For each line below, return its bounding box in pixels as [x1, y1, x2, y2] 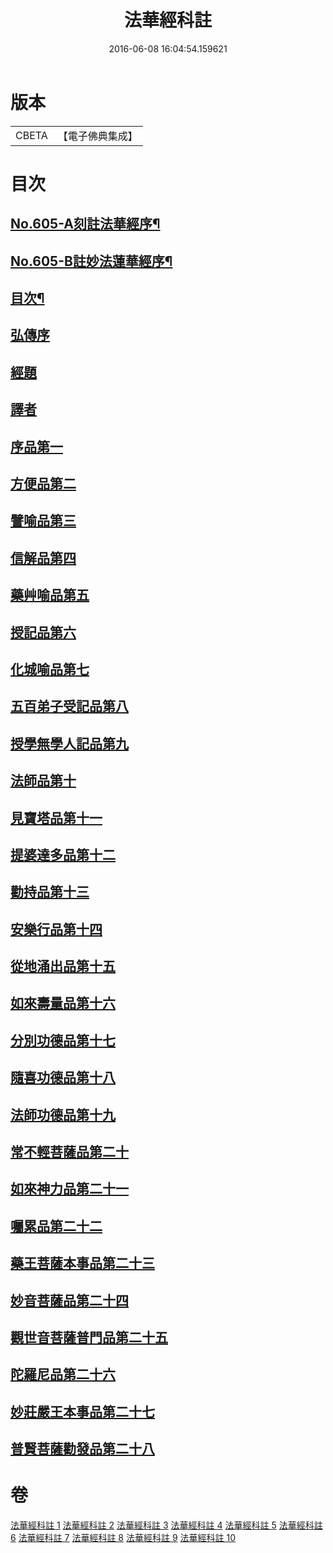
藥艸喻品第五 [10, 587, 90, 604]
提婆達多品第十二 [10, 846, 116, 863]
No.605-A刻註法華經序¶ [10, 216, 161, 233]
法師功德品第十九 [10, 1106, 116, 1123]
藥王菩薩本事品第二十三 [10, 1255, 155, 1272]
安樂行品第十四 [10, 921, 103, 938]
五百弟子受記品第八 [10, 698, 129, 715]
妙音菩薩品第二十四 [10, 1292, 129, 1309]
